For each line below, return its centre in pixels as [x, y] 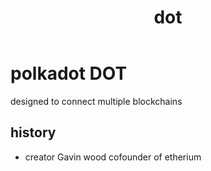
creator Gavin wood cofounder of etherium [113, 157]
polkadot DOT [69, 73]
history [33, 132]
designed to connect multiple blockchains [96, 101]
